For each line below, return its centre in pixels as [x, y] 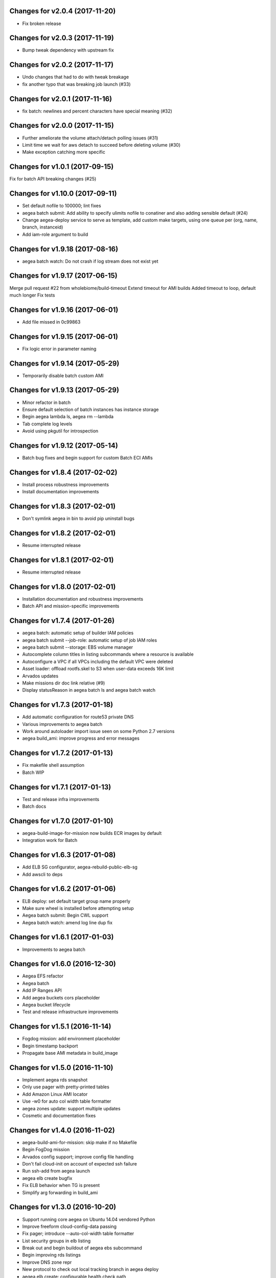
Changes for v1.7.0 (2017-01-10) [61, 821]
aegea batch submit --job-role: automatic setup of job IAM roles [90, 640]
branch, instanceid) [43, 227]
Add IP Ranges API [42, 990]
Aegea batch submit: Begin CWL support [65, 916]
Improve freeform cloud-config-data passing [70, 1226]
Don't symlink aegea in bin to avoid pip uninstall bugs [78, 518]
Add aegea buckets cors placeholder [61, 997]
